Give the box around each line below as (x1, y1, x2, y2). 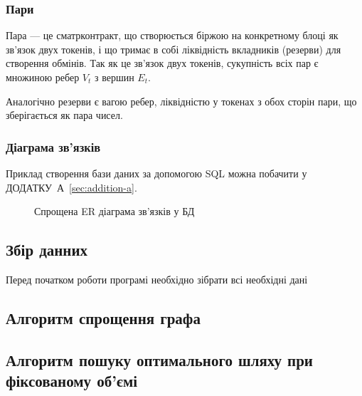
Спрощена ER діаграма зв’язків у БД (34, 204, 195, 219)
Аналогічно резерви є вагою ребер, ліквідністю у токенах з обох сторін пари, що (6, 93, 357, 108)
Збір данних (6, 239, 88, 261)
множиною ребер (6, 70, 80, 84)
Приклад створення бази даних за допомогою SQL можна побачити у (6, 166, 307, 180)
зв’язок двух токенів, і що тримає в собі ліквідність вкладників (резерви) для (6, 41, 341, 56)
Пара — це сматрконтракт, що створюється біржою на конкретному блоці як (6, 28, 339, 43)
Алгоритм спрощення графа (6, 306, 201, 328)
